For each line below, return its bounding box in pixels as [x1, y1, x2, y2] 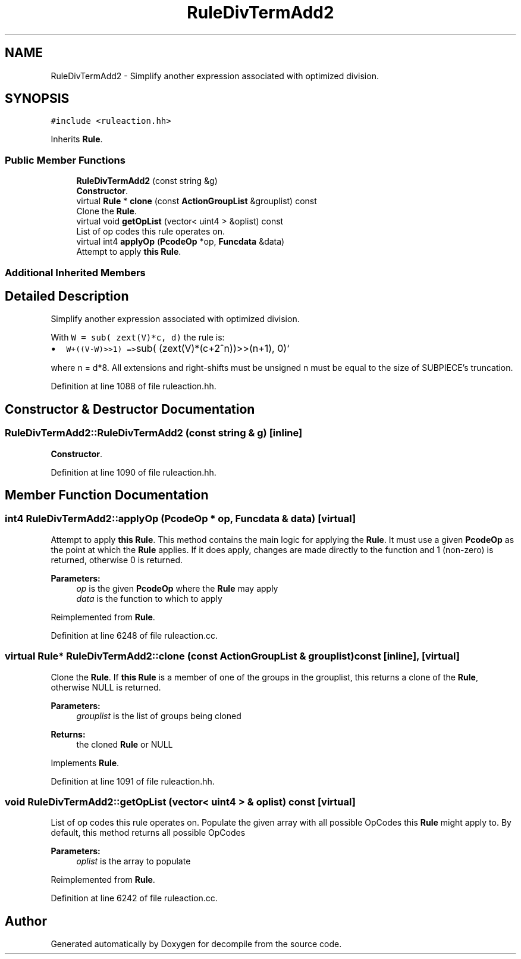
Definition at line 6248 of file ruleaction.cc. [51, 630, 218, 641]
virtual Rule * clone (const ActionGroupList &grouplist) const [76, 196, 317, 207]
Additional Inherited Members [5, 266, 146, 279]
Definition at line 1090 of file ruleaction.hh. [51, 467, 216, 477]
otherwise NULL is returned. [51, 682, 161, 692]
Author [5, 913, 47, 929]
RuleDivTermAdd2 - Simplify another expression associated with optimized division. [51, 70, 379, 81]
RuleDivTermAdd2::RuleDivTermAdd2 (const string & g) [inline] [5, 427, 303, 439]
